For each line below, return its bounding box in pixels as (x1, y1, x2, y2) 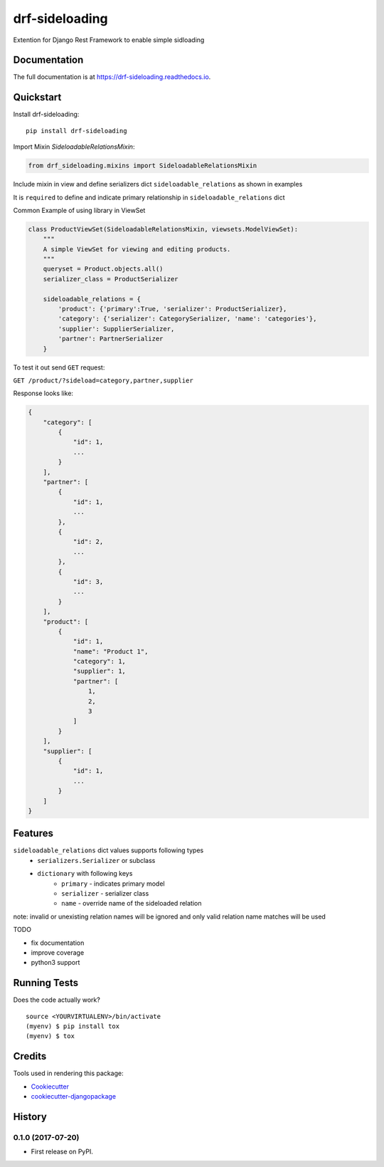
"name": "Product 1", (73, 647, 149, 655)
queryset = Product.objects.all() (43, 265, 164, 273)
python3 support (31, 958, 80, 967)
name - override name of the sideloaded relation (61, 899, 202, 908)
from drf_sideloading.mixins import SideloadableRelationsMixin (28, 162, 257, 170)
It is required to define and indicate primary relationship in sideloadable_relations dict (13, 193, 285, 202)
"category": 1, (73, 657, 126, 666)
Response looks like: (13, 389, 74, 398)
